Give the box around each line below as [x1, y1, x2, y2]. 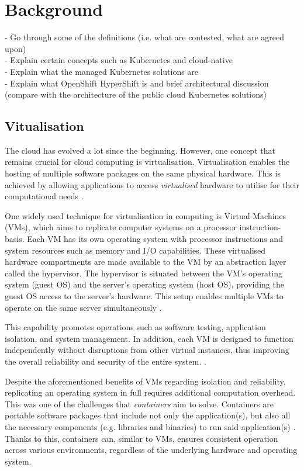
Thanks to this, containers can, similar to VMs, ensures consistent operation [5, 432, 278, 444]
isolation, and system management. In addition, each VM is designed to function [5, 332, 293, 344]
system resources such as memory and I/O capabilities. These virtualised [5, 244, 266, 256]
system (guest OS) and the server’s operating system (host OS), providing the [5, 278, 284, 290]
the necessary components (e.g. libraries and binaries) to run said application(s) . [5, 420, 296, 432]
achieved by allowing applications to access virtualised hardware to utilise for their [5, 178, 299, 191]
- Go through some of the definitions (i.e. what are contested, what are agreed [5, 31, 285, 43]
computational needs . [5, 190, 84, 202]
